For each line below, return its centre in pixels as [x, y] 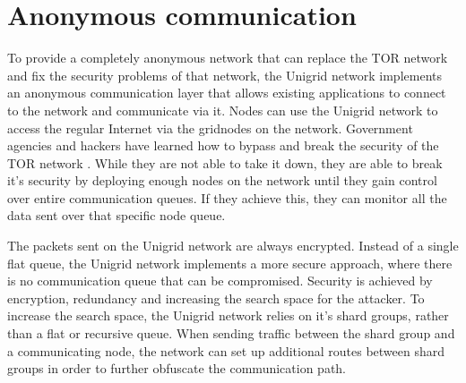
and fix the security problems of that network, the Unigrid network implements [224, 75]
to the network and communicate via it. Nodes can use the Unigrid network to [223, 110]
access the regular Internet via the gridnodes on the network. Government [210, 128]
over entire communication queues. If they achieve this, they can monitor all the [227, 197]
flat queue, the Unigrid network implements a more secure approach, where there [230, 263]
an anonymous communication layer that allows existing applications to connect [227, 93]
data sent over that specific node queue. [116, 215]
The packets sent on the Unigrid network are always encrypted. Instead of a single [233, 246]
